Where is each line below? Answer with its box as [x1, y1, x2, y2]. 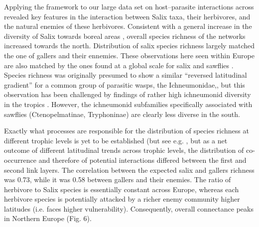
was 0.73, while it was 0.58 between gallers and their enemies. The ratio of [4, 174, 231, 185]
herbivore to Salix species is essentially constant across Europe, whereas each [4, 184, 239, 194]
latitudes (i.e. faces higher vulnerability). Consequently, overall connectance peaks [4, 203, 254, 214]
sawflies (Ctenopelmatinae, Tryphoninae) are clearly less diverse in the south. [4, 109, 240, 119]
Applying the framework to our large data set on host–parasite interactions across [4, 1, 254, 11]
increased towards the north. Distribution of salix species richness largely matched [4, 40, 255, 51]
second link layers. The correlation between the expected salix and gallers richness [4, 164, 255, 175]
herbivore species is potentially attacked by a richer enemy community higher [4, 194, 240, 204]
